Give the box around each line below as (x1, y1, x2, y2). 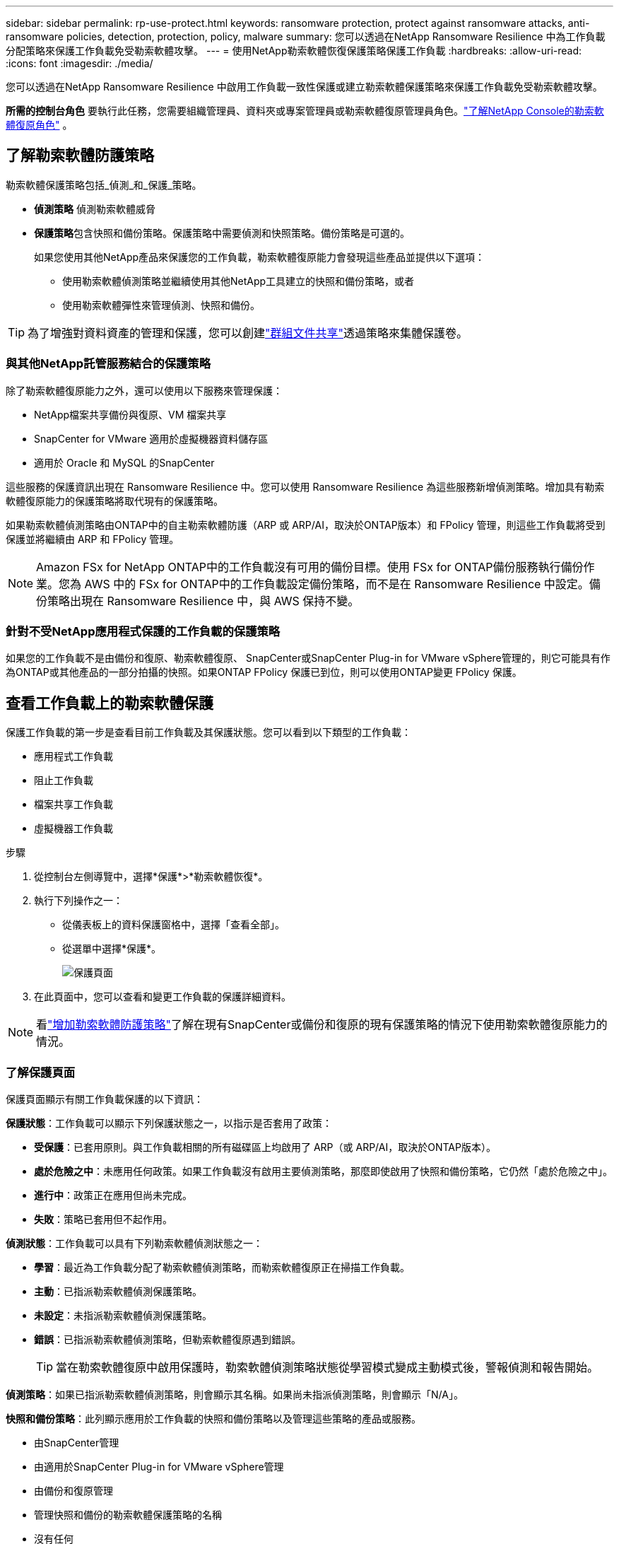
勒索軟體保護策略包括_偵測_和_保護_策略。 (6, 178, 202, 191)
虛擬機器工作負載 (34, 822, 113, 835)
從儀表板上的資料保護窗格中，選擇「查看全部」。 (62, 918, 285, 931)
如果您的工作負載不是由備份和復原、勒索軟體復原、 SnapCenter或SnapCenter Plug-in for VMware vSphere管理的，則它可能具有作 (6, 652, 611, 665)
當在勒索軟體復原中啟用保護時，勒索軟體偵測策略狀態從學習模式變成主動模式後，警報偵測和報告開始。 (56, 1359, 599, 1374)
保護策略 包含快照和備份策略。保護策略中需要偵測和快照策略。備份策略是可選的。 (34, 226, 410, 239)
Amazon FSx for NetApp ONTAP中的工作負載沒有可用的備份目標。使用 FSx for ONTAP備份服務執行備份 (36, 559, 584, 574)
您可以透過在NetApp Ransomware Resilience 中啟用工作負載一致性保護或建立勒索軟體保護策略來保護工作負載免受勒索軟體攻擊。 (6, 81, 603, 93)
